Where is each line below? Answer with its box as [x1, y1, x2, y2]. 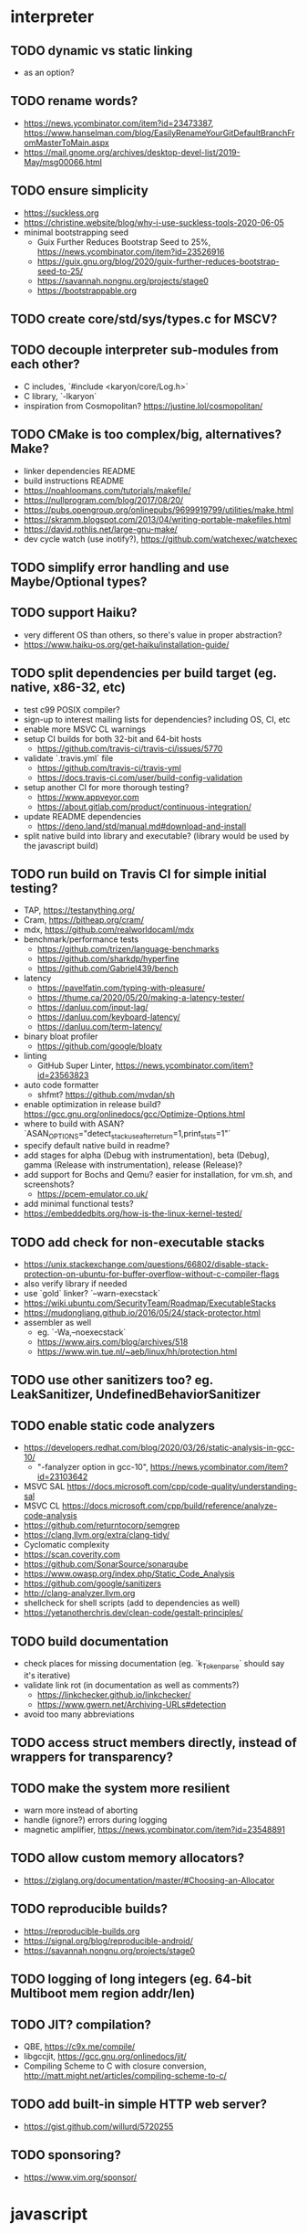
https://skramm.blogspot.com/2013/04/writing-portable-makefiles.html [23, 513, 292, 524]
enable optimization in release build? [23, 1099, 162, 1110]
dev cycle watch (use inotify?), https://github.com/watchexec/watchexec [23, 533, 298, 545]
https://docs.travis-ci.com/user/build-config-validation [36, 772, 243, 783]
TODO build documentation [10, 1634, 169, 1649]
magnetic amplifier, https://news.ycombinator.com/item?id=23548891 [23, 1825, 286, 1836]
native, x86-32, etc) [10, 680, 127, 695]
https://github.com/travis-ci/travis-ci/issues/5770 [36, 743, 223, 754]
